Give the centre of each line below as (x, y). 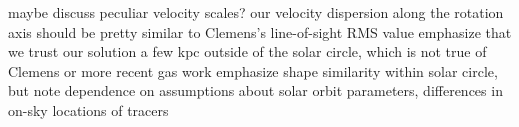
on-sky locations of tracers (88, 109)
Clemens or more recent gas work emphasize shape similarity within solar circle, (253, 70)
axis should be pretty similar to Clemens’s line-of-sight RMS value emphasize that (260, 31)
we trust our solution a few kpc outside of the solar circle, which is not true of (247, 51)
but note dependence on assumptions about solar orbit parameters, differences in (255, 90)
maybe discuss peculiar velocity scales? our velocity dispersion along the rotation (256, 12)
